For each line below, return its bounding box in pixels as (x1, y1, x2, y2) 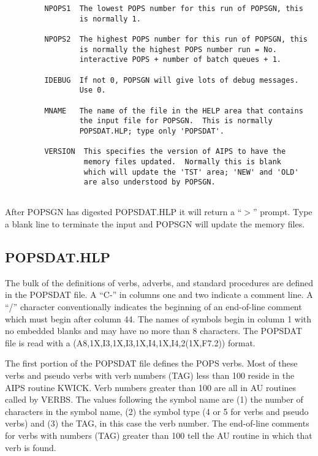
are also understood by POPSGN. (83, 178, 216, 187)
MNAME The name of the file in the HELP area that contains (44, 106, 303, 115)
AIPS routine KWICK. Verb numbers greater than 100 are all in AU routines (5, 381, 297, 393)
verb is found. (5, 441, 56, 454)
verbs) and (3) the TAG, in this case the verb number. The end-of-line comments (5, 417, 309, 430)
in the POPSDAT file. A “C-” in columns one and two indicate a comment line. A (5, 288, 313, 301)
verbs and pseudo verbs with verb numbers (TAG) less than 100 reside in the (5, 369, 295, 382)
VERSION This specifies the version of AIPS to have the (44, 147, 286, 156)
